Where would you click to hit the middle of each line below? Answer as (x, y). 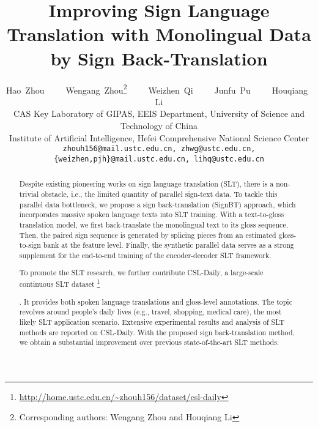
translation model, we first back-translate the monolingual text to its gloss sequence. (153, 224)
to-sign (30, 245)
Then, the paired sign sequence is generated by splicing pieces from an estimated (148, 235)
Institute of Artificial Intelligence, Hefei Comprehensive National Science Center (159, 137)
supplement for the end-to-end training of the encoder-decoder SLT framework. (145, 255)
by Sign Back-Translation (159, 58)
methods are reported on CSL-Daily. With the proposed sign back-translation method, (157, 332)
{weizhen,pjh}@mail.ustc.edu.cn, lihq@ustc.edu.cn (159, 159)
